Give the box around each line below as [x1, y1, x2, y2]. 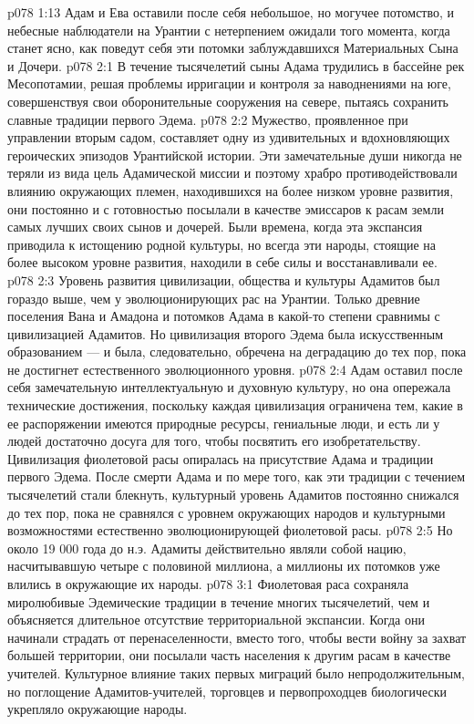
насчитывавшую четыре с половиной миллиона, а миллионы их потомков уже [7, 556, 440, 575]
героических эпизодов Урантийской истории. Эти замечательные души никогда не [7, 145, 462, 164]
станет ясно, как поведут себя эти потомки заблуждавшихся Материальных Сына [7, 38, 459, 57]
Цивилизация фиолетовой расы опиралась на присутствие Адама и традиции [7, 449, 434, 468]
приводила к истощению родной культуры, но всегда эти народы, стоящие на [7, 234, 437, 253]
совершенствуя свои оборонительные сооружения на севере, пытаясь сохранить [7, 91, 448, 110]
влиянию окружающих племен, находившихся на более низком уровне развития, [7, 181, 454, 200]
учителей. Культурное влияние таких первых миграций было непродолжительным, [7, 663, 466, 682]
